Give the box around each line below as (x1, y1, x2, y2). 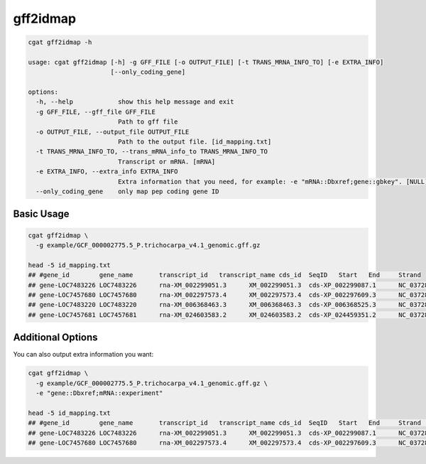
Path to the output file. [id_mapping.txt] (117, 138, 272, 146)
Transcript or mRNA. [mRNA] (117, 157, 216, 166)
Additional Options (13, 331, 99, 344)
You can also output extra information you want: (13, 350, 154, 359)
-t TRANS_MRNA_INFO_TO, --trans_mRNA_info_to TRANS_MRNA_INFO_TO (35, 148, 268, 156)
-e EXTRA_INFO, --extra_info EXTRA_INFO (35, 168, 178, 176)
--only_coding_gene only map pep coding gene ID (35, 188, 219, 195)
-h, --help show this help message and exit (35, 98, 234, 106)
